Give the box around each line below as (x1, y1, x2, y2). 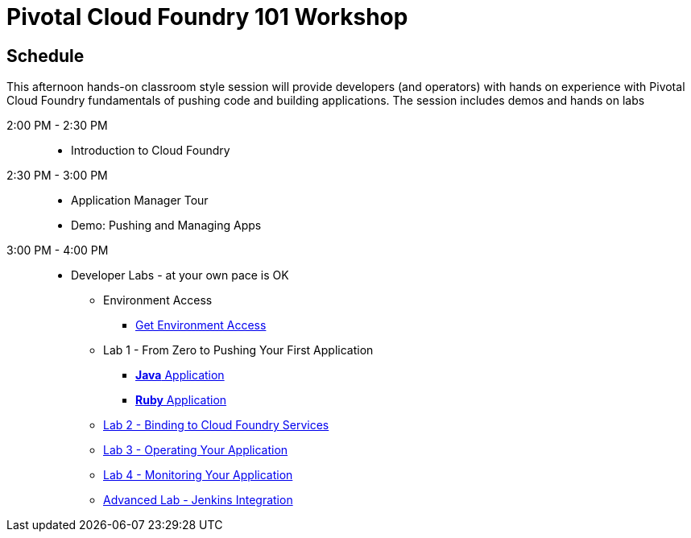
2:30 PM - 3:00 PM (6, 168, 108, 183)
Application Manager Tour (71, 193, 209, 208)
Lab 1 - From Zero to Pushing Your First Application (103, 343, 374, 358)
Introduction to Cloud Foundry (71, 143, 230, 158)
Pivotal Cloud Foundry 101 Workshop (6, 3, 408, 31)
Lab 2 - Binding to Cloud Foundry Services (103, 418, 329, 432)
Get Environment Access (135, 318, 267, 333)
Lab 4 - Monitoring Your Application (103, 468, 293, 482)
